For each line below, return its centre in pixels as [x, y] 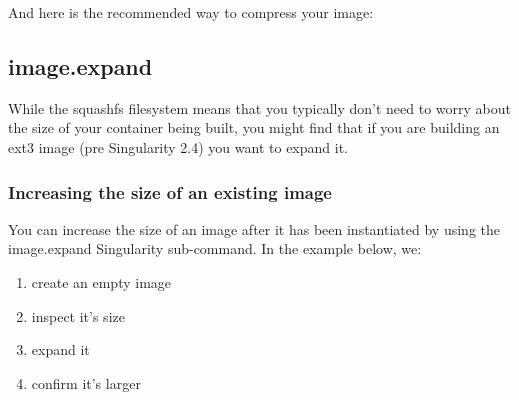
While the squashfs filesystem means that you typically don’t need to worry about [259, 107]
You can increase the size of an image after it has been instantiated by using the [254, 228]
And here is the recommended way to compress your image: [191, 12]
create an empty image [101, 281]
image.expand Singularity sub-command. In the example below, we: [215, 248]
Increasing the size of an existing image [170, 191]
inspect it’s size [78, 315]
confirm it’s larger [86, 382]
